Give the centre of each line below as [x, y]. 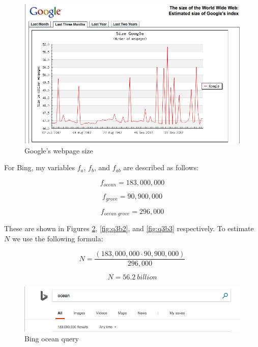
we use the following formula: [58, 238]
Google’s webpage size [59, 150]
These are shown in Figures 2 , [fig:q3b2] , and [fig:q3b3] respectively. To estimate [129, 228]
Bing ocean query [52, 339]
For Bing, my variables [39, 167]
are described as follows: [161, 167]
